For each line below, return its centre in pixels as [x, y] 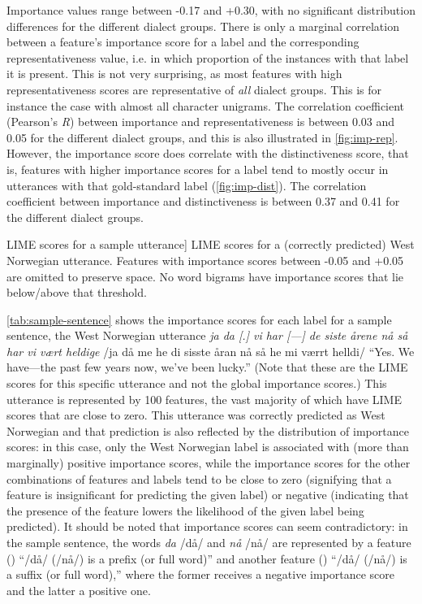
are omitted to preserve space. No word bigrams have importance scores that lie [205, 276]
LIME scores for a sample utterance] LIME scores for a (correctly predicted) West [211, 244]
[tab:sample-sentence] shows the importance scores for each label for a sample [199, 319]
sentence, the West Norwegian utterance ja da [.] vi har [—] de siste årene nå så [207, 335]
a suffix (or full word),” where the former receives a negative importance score [201, 574]
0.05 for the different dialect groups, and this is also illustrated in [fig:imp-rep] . [202, 137]
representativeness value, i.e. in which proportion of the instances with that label [208, 57]
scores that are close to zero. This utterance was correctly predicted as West [196, 415]
